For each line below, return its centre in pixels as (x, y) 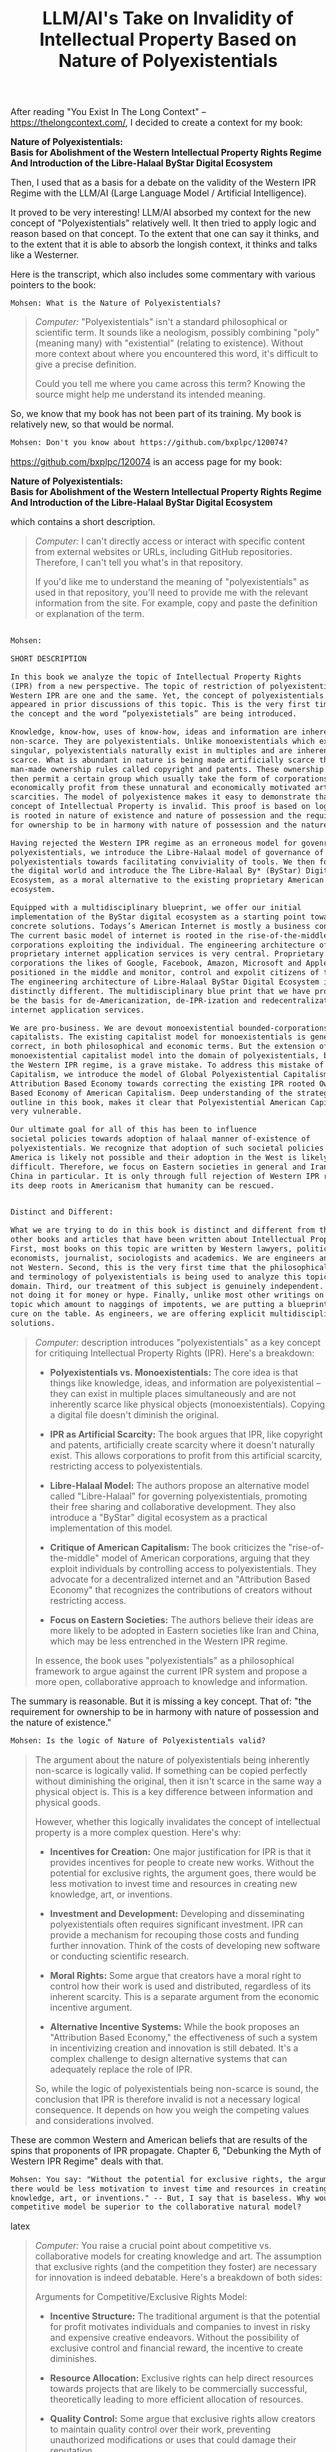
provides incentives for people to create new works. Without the (182, 1862)
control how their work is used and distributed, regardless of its (180, 1986)
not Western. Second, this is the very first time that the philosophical (169, 1267)
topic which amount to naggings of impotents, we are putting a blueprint (169, 1305)
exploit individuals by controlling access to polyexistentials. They (183, 1568)
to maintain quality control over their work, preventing (160, 2429)
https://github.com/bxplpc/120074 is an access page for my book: (146, 462)
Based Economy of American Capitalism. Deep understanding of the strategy (171, 1093)
